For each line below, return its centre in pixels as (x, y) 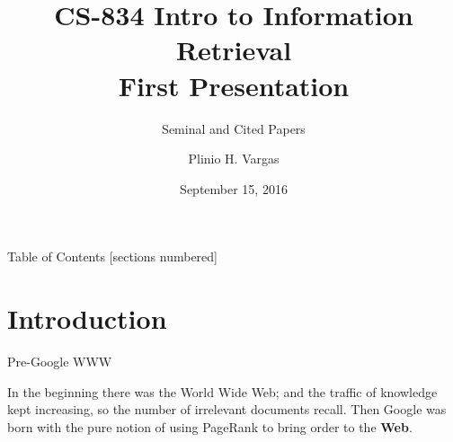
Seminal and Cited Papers (234, 128)
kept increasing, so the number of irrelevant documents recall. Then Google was (227, 409)
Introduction (87, 318)
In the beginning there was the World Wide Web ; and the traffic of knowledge (222, 391)
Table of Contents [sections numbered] (112, 256)
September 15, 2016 (234, 188)
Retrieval (234, 50)
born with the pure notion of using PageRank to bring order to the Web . (210, 426)
